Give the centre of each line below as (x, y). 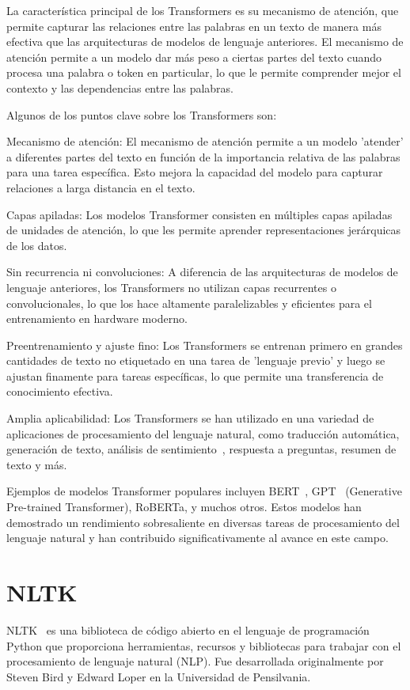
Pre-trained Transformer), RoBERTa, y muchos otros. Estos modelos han (184, 507)
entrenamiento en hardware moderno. (97, 318)
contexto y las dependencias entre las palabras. (120, 87)
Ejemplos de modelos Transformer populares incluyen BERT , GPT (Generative (204, 491)
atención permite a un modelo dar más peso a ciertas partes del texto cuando (194, 57)
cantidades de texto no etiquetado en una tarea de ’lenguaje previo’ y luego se (196, 360)
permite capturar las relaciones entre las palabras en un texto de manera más (194, 26)
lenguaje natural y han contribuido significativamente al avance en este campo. (197, 538)
